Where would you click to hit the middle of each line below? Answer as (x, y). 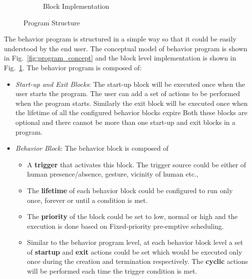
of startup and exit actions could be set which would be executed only (135, 251)
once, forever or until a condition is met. (87, 200)
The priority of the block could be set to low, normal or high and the (132, 216)
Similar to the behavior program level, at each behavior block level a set (135, 242)
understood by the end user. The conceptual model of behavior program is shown (126, 48)
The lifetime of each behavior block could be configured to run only (130, 190)
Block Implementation (76, 6)
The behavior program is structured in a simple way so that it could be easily (120, 39)
